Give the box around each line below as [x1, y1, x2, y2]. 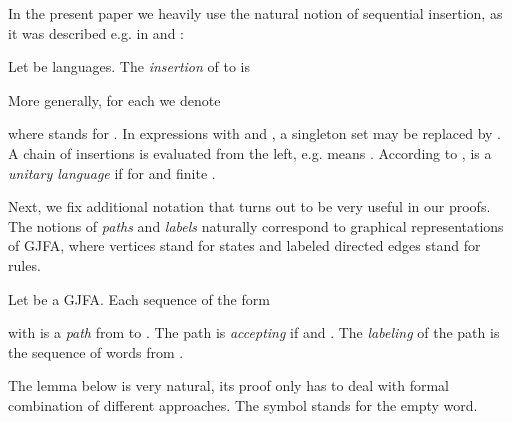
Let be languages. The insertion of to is [8, 56, 250, 77]
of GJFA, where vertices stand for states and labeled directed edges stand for [8, 235, 481, 256]
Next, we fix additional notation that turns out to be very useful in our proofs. [8, 196, 491, 217]
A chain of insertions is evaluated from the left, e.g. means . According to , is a [8, 142, 492, 163]
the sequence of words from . [8, 341, 184, 362]
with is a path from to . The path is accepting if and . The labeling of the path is [8, 322, 500, 343]
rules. [8, 254, 41, 275]
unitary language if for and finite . [8, 162, 216, 183]
